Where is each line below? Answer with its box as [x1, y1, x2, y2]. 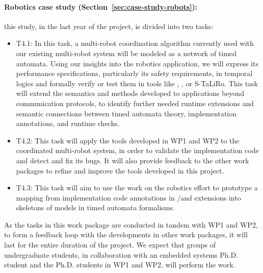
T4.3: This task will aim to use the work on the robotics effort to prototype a [16, 182, 258, 193]
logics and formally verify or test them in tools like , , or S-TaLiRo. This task [16, 78, 258, 88]
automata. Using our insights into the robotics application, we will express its [16, 58, 258, 68]
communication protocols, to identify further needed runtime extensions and [16, 97, 254, 108]
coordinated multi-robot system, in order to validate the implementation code [16, 145, 259, 156]
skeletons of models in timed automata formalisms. [16, 202, 175, 213]
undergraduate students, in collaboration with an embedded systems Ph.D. [4, 249, 239, 260]
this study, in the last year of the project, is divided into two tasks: [4, 20, 214, 31]
